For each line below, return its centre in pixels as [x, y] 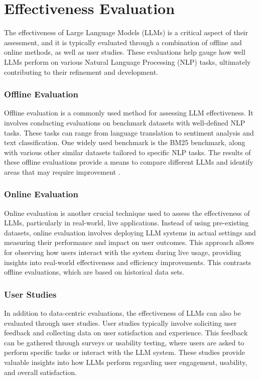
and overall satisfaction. [40, 372]
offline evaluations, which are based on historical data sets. [94, 272]
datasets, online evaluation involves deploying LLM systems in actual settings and [130, 232]
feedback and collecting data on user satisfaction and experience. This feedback [126, 333]
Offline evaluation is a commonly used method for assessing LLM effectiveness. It [129, 113]
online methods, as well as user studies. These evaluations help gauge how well [125, 52]
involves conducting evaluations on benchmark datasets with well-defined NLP [125, 122]
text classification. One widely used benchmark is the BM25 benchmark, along [125, 142]
